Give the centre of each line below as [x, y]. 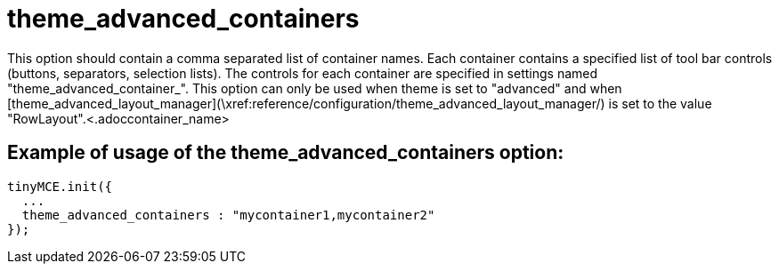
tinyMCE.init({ [60, 186]
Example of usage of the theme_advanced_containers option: [286, 153]
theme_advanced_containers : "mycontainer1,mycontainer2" [228, 215]
